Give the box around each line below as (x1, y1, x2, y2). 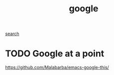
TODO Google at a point (5, 48, 105, 59)
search (5, 31, 19, 37)
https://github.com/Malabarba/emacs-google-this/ (5, 65, 110, 71)
